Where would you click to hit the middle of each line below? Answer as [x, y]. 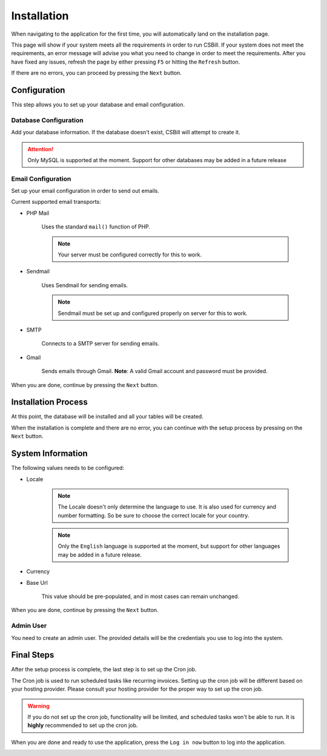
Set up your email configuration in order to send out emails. [85, 191]
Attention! [41, 149]
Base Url [37, 582]
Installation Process [49, 402]
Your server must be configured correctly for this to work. [130, 255]
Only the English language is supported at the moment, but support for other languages [169, 546]
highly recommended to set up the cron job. [83, 725]
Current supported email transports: [56, 202]
